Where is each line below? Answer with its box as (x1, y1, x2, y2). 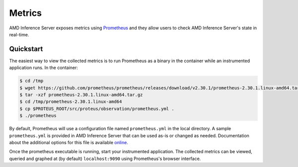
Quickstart (9, 45, 43, 53)
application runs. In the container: (9, 65, 78, 71)
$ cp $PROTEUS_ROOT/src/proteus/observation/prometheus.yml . (19, 106, 174, 111)
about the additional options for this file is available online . (9, 139, 129, 145)
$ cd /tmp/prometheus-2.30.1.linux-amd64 (19, 99, 122, 104)
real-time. (9, 31, 29, 37)
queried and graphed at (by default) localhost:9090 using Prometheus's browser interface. (9, 156, 201, 162)
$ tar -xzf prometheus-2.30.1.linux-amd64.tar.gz (19, 92, 143, 97)
